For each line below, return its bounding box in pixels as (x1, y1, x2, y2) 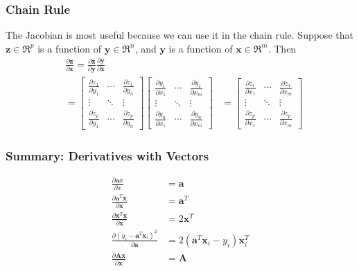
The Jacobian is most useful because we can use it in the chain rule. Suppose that (6, 28, 353, 42)
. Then (268, 41, 297, 55)
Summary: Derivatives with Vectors (6, 147, 209, 165)
